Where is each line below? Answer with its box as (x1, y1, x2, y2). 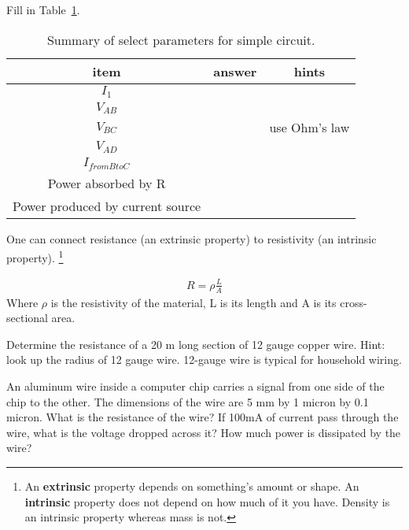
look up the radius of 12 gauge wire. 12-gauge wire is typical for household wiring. (6, 351, 402, 368)
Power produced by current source (13, 197, 201, 216)
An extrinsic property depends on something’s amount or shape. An (24, 477, 359, 494)
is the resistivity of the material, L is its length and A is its (50, 294, 337, 310)
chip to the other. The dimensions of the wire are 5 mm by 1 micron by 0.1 (6, 393, 369, 410)
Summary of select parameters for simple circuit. (46, 30, 315, 49)
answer (213, 61, 257, 80)
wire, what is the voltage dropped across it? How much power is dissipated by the (6, 424, 401, 440)
